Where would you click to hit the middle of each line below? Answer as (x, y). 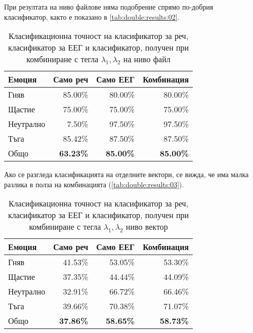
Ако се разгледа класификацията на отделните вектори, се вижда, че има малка (126, 174)
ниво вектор (147, 227)
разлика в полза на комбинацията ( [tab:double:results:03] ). (94, 184)
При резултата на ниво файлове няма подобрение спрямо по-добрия (109, 7)
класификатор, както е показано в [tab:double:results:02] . (92, 16)
